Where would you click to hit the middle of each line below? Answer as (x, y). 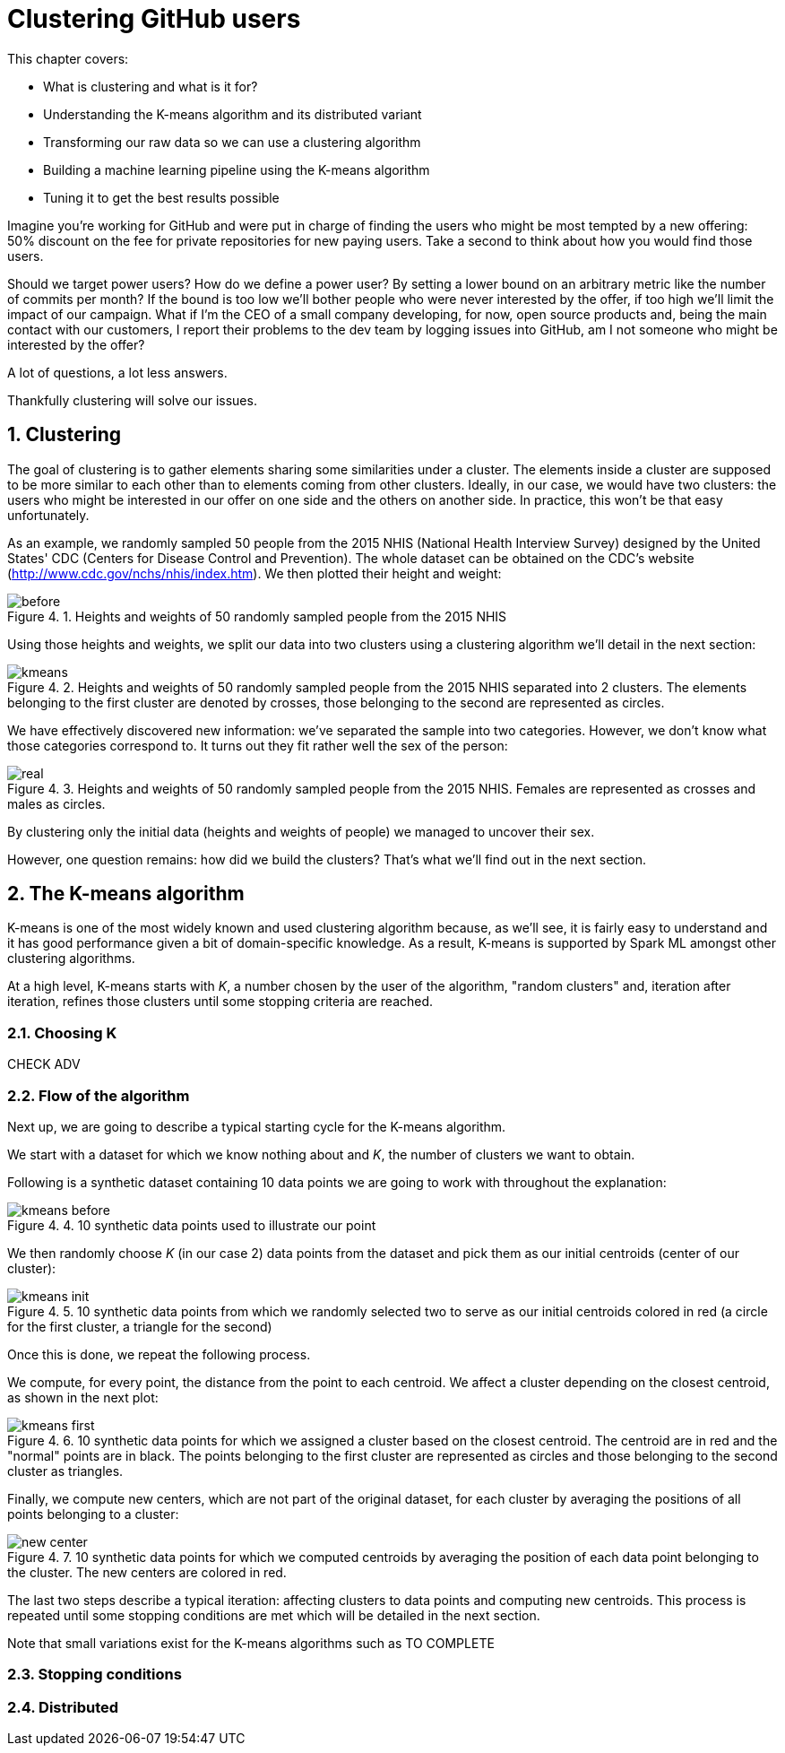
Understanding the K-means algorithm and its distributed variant (233, 114)
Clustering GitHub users (154, 19)
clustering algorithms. (71, 959)
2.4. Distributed (63, 1707)
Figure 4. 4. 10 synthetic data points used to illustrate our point (192, 1225)
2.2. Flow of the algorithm (99, 1095)
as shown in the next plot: (83, 1397)
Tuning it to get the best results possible (161, 197)
